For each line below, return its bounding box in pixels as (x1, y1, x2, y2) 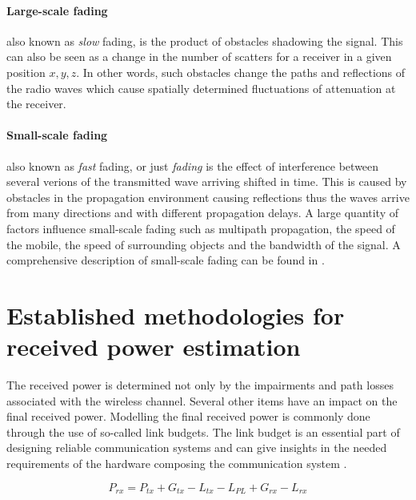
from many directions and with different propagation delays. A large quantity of (6, 204, 398, 221)
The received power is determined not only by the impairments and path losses (6, 377, 394, 393)
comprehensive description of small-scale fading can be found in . (6, 252, 325, 268)
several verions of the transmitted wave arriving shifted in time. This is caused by (6, 173, 407, 190)
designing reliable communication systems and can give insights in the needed (6, 439, 387, 456)
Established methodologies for (6, 298, 345, 331)
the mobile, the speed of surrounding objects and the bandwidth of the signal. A (6, 236, 401, 252)
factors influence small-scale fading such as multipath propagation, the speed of (6, 220, 395, 236)
